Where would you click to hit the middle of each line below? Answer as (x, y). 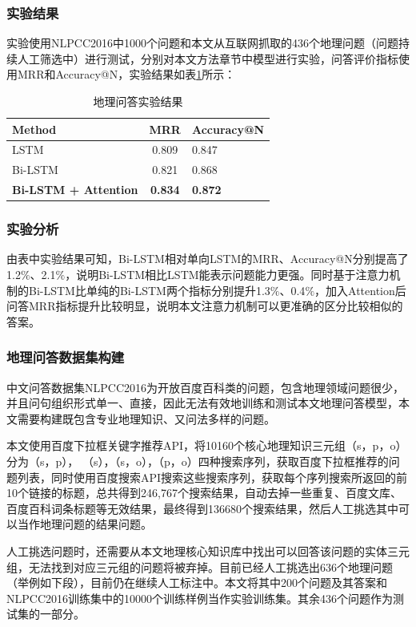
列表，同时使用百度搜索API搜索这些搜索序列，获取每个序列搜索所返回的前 (212, 477)
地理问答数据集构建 (66, 357)
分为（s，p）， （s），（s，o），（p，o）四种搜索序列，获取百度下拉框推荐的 (198, 461)
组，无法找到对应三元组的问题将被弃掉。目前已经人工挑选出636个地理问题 (200, 566)
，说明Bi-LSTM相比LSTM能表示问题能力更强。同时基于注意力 (227, 275)
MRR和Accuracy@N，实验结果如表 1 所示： (126, 74)
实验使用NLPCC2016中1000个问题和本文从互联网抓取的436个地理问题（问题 (202, 43)
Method (34, 129)
